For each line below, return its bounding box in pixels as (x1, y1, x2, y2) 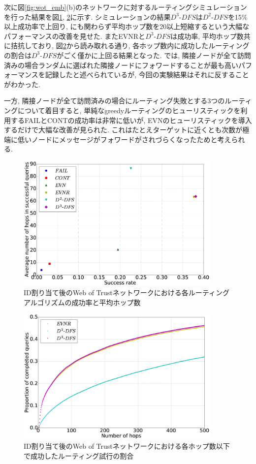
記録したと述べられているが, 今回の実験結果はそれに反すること (45, 69, 249, 80)
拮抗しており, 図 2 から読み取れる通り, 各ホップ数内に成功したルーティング (10, 40, 250, 51)
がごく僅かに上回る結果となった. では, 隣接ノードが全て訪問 (57, 50, 251, 60)
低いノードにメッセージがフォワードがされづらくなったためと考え (17, 134, 231, 144)
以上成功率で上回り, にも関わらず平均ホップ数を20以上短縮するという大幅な (4, 21, 250, 31)
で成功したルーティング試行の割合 (24, 451, 134, 461)
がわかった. (4, 79, 40, 89)
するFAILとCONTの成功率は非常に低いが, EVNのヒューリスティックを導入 (10, 115, 252, 125)
